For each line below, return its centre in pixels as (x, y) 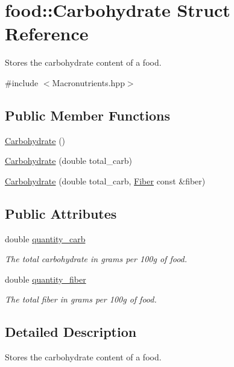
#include (22, 82)
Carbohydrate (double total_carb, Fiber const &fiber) (105, 180)
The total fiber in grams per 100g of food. (81, 299)
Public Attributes (61, 213)
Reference (47, 33)
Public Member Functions (87, 115)
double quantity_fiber (46, 279)
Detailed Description (71, 332)
